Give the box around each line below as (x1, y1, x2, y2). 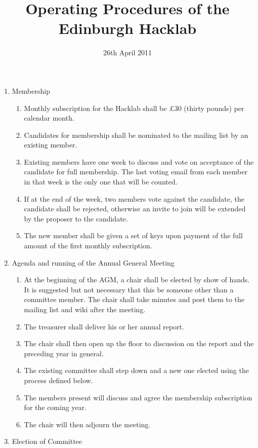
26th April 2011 (103, 47, 152, 58)
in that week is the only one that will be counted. (24, 176, 178, 187)
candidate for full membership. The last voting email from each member (24, 166, 247, 177)
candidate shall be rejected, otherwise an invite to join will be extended (24, 203, 246, 214)
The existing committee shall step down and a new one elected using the (24, 365, 249, 376)
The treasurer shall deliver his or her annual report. (24, 321, 184, 331)
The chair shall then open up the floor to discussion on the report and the (24, 338, 254, 349)
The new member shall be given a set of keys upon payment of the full (24, 230, 243, 241)
